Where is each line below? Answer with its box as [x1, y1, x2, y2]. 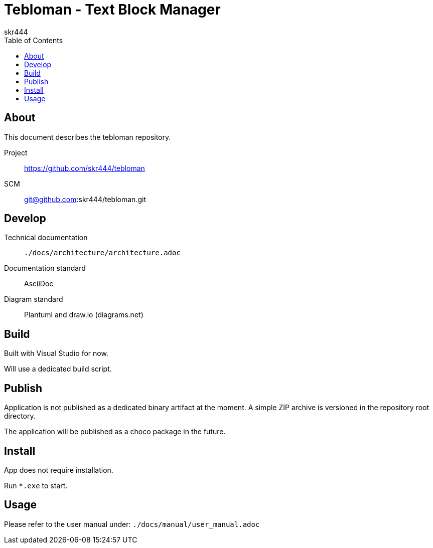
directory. [4, 412, 36, 421]
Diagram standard [4, 295, 63, 304]
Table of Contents [4, 36, 63, 45]
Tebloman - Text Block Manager [4, 1, 221, 18]
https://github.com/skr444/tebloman [24, 163, 145, 172]
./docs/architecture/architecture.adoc [24, 249, 181, 257]
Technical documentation [4, 233, 88, 242]
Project [4, 148, 28, 157]
